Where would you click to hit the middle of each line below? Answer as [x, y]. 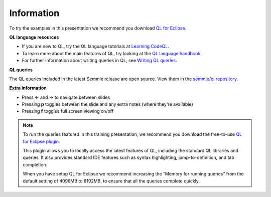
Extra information [28, 88]
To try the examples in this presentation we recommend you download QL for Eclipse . [98, 28]
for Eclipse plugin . [41, 141]
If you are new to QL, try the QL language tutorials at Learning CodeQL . [95, 46]
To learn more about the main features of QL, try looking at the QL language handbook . [112, 53]
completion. [35, 164]
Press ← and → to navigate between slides [66, 97]
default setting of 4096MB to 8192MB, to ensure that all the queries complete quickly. [111, 181]
